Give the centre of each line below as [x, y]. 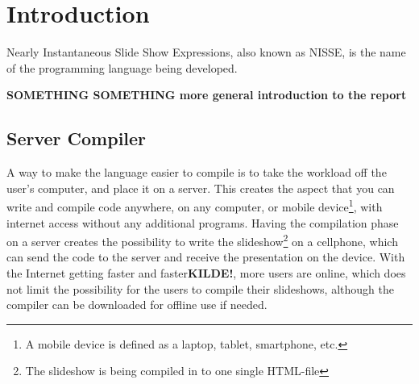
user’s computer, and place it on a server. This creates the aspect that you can [201, 188]
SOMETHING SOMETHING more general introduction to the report [207, 95]
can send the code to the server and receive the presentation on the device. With [206, 257]
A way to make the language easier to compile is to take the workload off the [197, 172]
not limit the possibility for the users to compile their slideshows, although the [200, 288]
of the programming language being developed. [122, 67]
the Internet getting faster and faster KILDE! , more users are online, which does [206, 272]
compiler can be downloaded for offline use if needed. [137, 305]
